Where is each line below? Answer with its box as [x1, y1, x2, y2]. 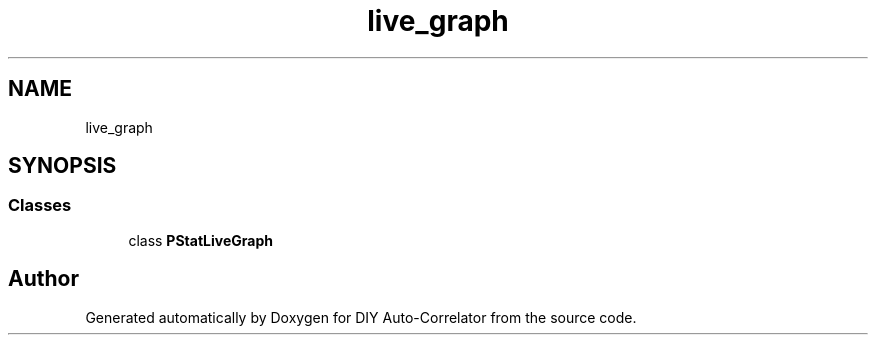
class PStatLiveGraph [128, 231, 273, 249]
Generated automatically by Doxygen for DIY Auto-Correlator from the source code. [85, 308, 637, 326]
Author [8, 266, 79, 292]
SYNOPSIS [8, 153, 117, 179]
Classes [8, 195, 72, 216]
